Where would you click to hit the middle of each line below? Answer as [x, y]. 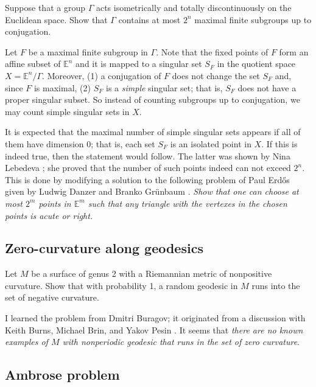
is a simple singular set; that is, [164, 87]
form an [294, 51]
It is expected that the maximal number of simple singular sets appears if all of [153, 132]
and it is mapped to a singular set [139, 64]
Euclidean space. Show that [56, 19]
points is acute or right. [49, 215]
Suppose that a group [45, 7]
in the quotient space [256, 64]
